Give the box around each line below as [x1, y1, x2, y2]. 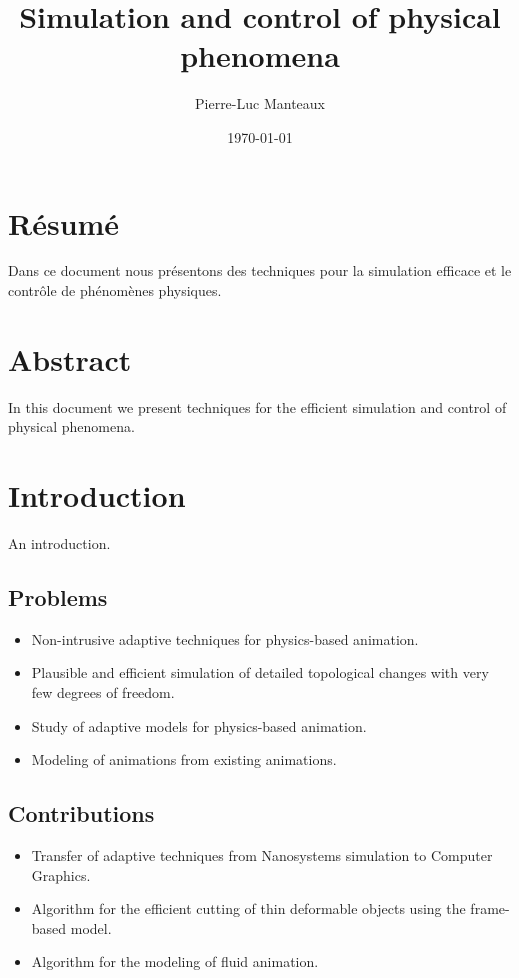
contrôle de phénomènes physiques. [8, 280, 222, 301]
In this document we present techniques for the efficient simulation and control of [8, 396, 507, 417]
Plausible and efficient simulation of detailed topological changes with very [31, 662, 489, 683]
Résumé [8, 202, 120, 243]
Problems [8, 582, 108, 613]
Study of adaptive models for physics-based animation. [31, 715, 367, 736]
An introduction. [8, 533, 111, 554]
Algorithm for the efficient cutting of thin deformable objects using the [31, 898, 466, 919]
